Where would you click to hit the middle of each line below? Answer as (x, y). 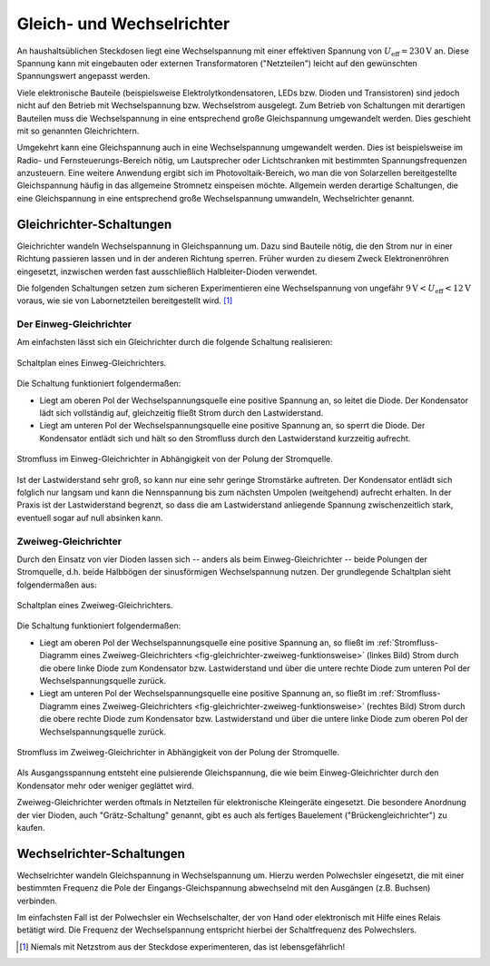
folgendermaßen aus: (57, 585)
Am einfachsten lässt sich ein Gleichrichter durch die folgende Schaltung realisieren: (175, 342)
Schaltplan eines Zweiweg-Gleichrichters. (95, 606)
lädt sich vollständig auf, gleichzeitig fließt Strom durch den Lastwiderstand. (181, 413)
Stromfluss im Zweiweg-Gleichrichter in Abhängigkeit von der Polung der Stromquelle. (178, 752)
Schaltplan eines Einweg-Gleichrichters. (92, 362)
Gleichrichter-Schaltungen (94, 224)
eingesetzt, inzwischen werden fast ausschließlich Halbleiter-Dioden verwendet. (167, 271)
